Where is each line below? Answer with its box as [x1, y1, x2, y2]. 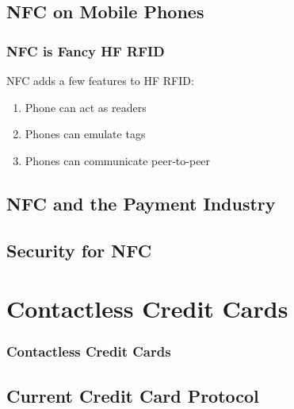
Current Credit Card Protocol [6, 383, 259, 407]
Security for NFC [6, 237, 152, 262]
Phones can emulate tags [25, 125, 146, 142]
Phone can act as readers [25, 98, 147, 115]
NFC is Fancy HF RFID [6, 41, 165, 60]
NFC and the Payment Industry [6, 191, 276, 215]
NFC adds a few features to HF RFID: [6, 72, 194, 88]
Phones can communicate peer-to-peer [25, 152, 211, 168]
